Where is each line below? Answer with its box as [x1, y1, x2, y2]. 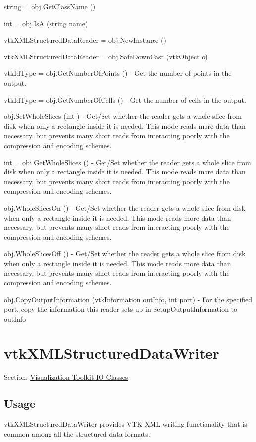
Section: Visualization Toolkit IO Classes [4, 371, 128, 382]
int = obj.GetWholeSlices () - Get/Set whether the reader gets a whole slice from [4, 157, 251, 167]
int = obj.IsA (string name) [4, 18, 88, 28]
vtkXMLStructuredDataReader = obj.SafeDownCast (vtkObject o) [4, 51, 208, 61]
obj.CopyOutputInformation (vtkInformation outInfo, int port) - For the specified [4, 294, 253, 304]
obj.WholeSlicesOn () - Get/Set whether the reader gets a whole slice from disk [4, 202, 246, 213]
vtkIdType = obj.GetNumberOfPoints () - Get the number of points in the [4, 68, 232, 78]
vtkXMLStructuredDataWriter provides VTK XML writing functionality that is [4, 419, 247, 429]
